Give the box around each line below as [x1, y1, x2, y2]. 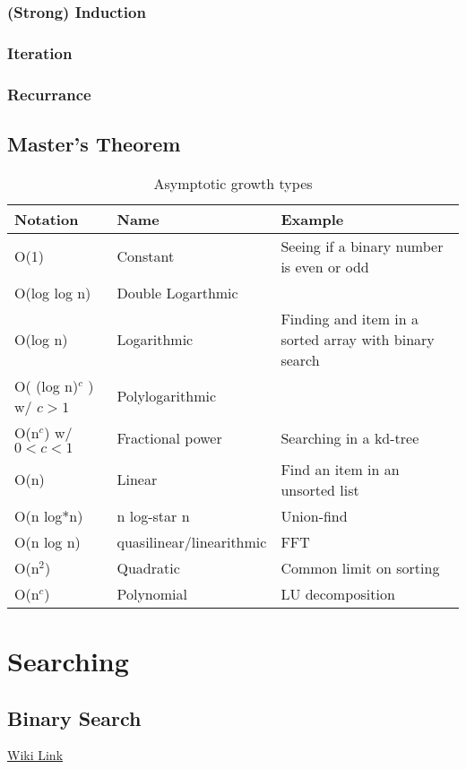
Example [280, 208, 344, 229]
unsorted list [280, 479, 359, 500]
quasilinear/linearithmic [116, 531, 267, 552]
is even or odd [280, 255, 369, 277]
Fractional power [116, 427, 222, 448]
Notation [14, 208, 79, 229]
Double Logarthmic [116, 281, 238, 303]
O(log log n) [14, 281, 91, 303]
